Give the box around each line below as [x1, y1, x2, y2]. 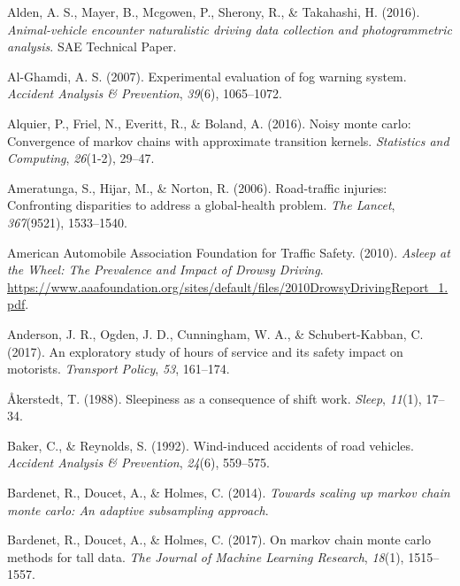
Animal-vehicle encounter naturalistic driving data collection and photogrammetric [7, 19, 452, 38]
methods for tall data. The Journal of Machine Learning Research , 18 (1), [7, 547, 404, 566]
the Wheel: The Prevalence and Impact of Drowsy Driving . [7, 260, 324, 279]
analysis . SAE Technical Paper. [7, 37, 177, 56]
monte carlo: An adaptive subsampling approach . [7, 500, 269, 519]
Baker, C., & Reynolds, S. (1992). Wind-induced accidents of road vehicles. [7, 436, 414, 454]
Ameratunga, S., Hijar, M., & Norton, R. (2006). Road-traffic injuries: [7, 178, 387, 197]
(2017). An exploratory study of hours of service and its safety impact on [7, 342, 403, 360]
